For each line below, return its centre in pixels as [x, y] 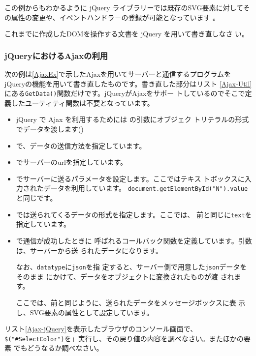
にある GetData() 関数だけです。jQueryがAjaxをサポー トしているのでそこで [125, 93]
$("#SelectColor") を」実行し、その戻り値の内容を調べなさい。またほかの [124, 338]
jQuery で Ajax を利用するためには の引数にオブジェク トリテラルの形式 [132, 119]
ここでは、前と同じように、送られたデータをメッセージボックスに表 [126, 302]
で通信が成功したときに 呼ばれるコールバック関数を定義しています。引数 [134, 240]
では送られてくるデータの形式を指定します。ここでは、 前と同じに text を [134, 214]
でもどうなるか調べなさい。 [58, 348]
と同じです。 [36, 198]
